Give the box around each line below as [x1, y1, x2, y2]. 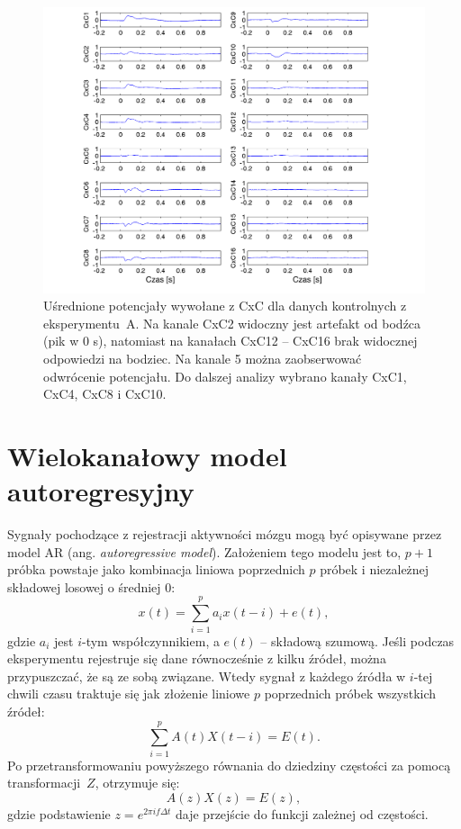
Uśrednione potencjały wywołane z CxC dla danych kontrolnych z [43, 296, 407, 315]
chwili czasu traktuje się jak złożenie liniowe [7, 684, 250, 703]
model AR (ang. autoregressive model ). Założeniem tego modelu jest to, [7, 542, 402, 561]
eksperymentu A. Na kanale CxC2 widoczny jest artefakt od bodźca [43, 313, 421, 332]
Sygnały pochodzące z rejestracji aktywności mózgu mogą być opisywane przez [7, 525, 442, 544]
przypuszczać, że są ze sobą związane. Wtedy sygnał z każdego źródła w [7, 666, 406, 685]
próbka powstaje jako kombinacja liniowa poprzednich [7, 560, 305, 579]
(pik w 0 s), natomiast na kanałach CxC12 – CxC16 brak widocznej [43, 331, 418, 350]
